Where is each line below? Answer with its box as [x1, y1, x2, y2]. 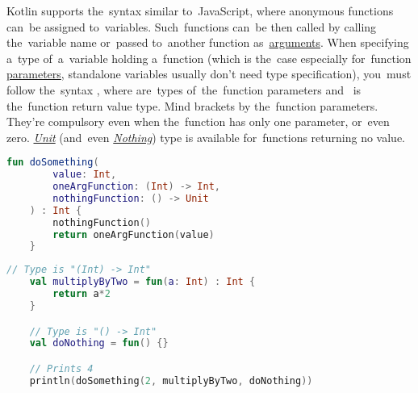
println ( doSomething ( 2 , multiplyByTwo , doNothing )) [29, 374, 313, 387]
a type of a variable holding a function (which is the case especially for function [6, 49, 412, 66]
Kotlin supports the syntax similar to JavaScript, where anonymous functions [6, 2, 394, 19]
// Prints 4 [29, 362, 94, 374]
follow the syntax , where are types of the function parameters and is [6, 81, 362, 98]
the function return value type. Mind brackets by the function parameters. [6, 97, 378, 114]
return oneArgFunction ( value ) [52, 228, 215, 240]
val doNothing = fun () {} [29, 337, 169, 349]
